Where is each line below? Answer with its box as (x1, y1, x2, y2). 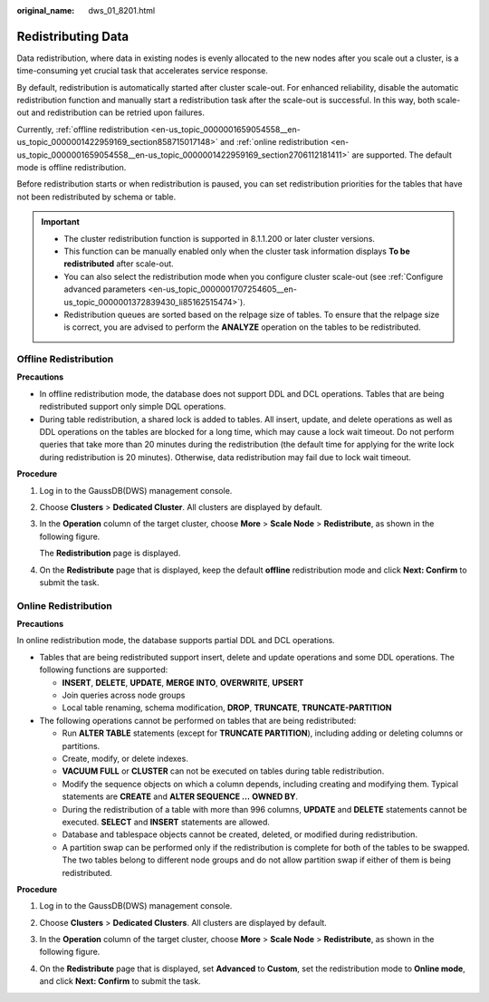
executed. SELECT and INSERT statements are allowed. (62, 816, 271, 827)
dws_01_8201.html (88, 5, 156, 15)
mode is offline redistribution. (16, 162, 127, 173)
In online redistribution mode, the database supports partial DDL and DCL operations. (16, 635, 335, 646)
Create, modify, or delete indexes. (62, 753, 189, 764)
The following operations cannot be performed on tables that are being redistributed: (39, 715, 357, 726)
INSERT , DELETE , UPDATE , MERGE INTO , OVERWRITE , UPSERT (62, 677, 304, 688)
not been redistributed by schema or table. (16, 191, 177, 202)
